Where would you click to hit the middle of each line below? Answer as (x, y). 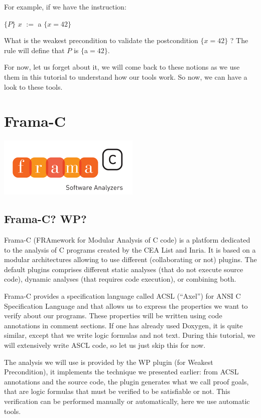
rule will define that (34, 50)
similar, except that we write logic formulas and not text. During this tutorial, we (130, 335)
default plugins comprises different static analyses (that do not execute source (124, 269)
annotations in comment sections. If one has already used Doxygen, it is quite (123, 325)
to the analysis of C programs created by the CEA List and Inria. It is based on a (130, 249)
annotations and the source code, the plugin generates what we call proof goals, (126, 381)
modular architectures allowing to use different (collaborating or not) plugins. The (130, 259)
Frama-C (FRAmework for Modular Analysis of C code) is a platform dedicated (127, 240)
